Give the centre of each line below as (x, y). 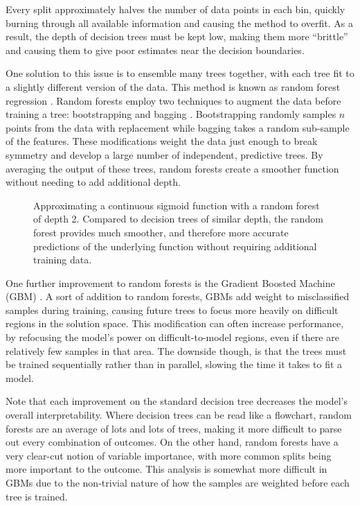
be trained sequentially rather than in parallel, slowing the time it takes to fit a (174, 364)
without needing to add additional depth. (93, 182)
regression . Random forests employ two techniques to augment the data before (173, 100)
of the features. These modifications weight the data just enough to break (162, 141)
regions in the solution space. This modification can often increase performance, (175, 323)
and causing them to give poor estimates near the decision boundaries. (155, 50)
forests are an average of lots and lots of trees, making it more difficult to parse (174, 428)
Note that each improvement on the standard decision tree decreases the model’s (177, 401)
